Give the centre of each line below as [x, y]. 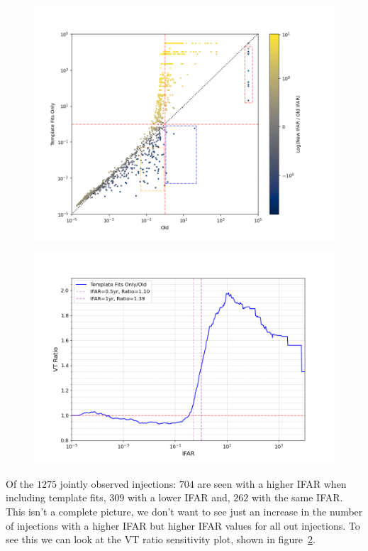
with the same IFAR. [297, 497]
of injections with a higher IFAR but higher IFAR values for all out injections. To [183, 525]
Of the [20, 483]
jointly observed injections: [118, 483]
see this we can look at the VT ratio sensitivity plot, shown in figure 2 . [161, 539]
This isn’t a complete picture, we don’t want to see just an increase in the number [184, 511]
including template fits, [56, 497]
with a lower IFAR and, [179, 497]
